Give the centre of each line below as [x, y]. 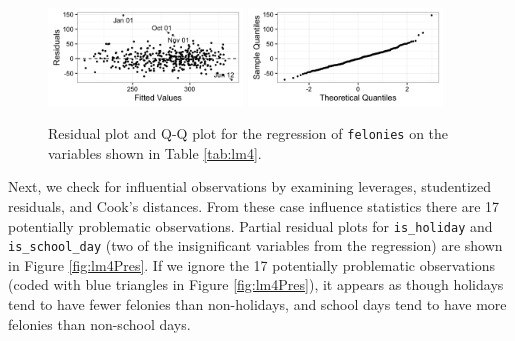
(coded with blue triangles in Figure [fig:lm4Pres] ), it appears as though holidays [256, 284]
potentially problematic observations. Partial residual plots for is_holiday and [250, 225]
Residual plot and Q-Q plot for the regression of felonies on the [248, 133]
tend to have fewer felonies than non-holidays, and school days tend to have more [257, 304]
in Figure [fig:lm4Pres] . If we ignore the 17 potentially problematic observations [251, 264]
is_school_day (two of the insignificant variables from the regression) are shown [255, 245]
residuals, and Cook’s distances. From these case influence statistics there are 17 [254, 205]
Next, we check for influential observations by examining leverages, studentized [250, 186]
